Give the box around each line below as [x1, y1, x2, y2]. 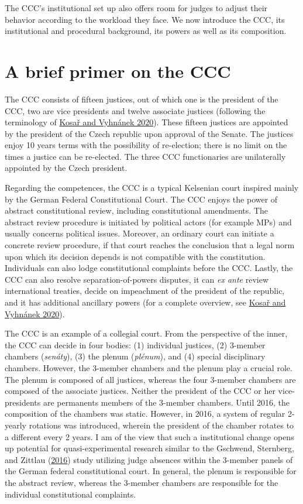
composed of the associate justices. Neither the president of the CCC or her [5, 385, 276, 397]
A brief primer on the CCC [5, 59, 231, 83]
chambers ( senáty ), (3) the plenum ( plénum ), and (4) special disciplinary [5, 350, 266, 362]
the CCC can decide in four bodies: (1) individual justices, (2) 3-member [5, 338, 266, 351]
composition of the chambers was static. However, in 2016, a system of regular [5, 407, 285, 420]
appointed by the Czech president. [5, 162, 128, 174]
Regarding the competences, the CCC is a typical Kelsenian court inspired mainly [5, 181, 299, 194]
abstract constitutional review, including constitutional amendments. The [5, 204, 268, 217]
